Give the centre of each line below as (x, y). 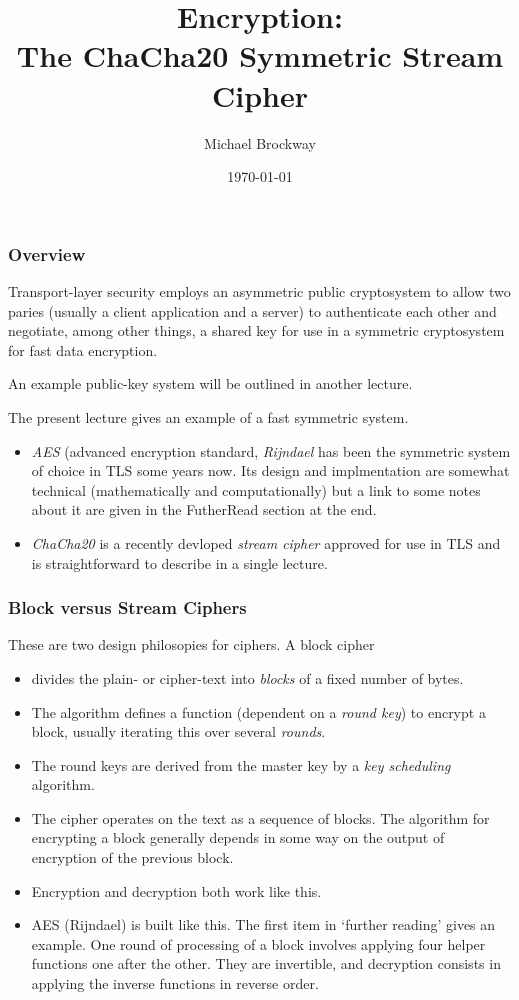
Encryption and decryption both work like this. (176, 890)
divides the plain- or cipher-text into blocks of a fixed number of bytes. (247, 677)
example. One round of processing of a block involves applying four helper (258, 943)
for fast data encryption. (83, 349)
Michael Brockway (260, 142)
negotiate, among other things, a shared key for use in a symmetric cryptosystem (256, 330)
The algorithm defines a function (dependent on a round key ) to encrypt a (258, 711)
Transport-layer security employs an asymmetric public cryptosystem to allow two (259, 290)
